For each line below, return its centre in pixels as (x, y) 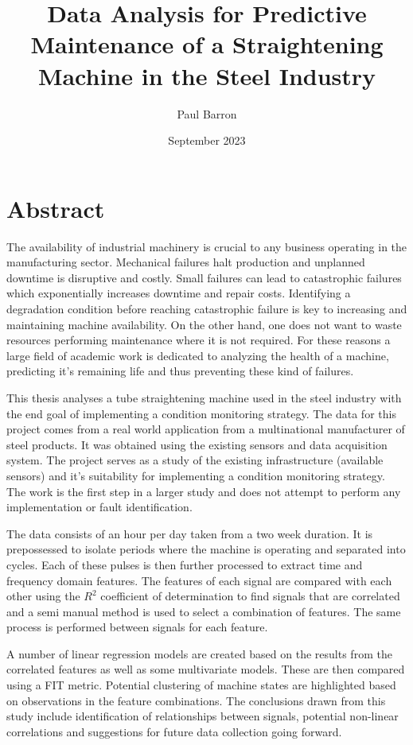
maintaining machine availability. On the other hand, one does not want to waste (204, 324)
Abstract (56, 208)
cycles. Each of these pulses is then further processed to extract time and (185, 564)
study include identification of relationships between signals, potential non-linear (203, 716)
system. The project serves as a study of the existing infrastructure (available (195, 460)
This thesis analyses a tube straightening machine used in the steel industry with (204, 397)
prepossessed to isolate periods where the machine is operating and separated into (206, 549)
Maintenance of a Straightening (207, 44)
